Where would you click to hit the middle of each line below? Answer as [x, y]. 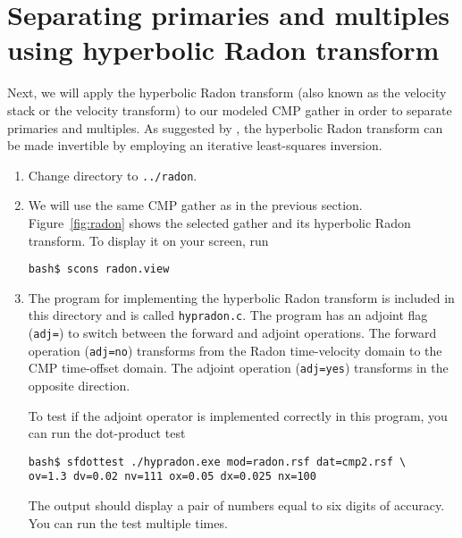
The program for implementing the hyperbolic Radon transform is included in [241, 297]
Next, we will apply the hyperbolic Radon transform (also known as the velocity [227, 92]
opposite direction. [79, 385]
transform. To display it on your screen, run [148, 240]
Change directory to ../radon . [113, 175]
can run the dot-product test [107, 433]
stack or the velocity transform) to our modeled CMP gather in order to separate [230, 109]
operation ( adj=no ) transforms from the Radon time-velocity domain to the [235, 350]
